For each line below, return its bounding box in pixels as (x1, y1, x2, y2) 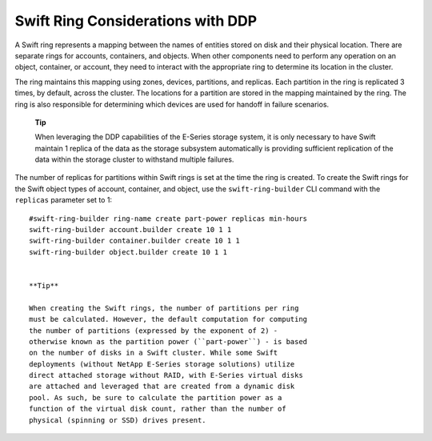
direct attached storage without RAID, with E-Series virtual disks (29, 371, 303, 380)
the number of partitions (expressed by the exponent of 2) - (29, 326, 278, 335)
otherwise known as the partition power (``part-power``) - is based (29, 337, 308, 346)
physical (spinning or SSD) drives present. (29, 415, 207, 424)
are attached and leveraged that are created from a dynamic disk (29, 382, 295, 391)
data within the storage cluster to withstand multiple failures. (34, 154, 234, 164)
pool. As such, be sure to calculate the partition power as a (29, 393, 282, 402)
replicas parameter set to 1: (14, 195, 112, 205)
